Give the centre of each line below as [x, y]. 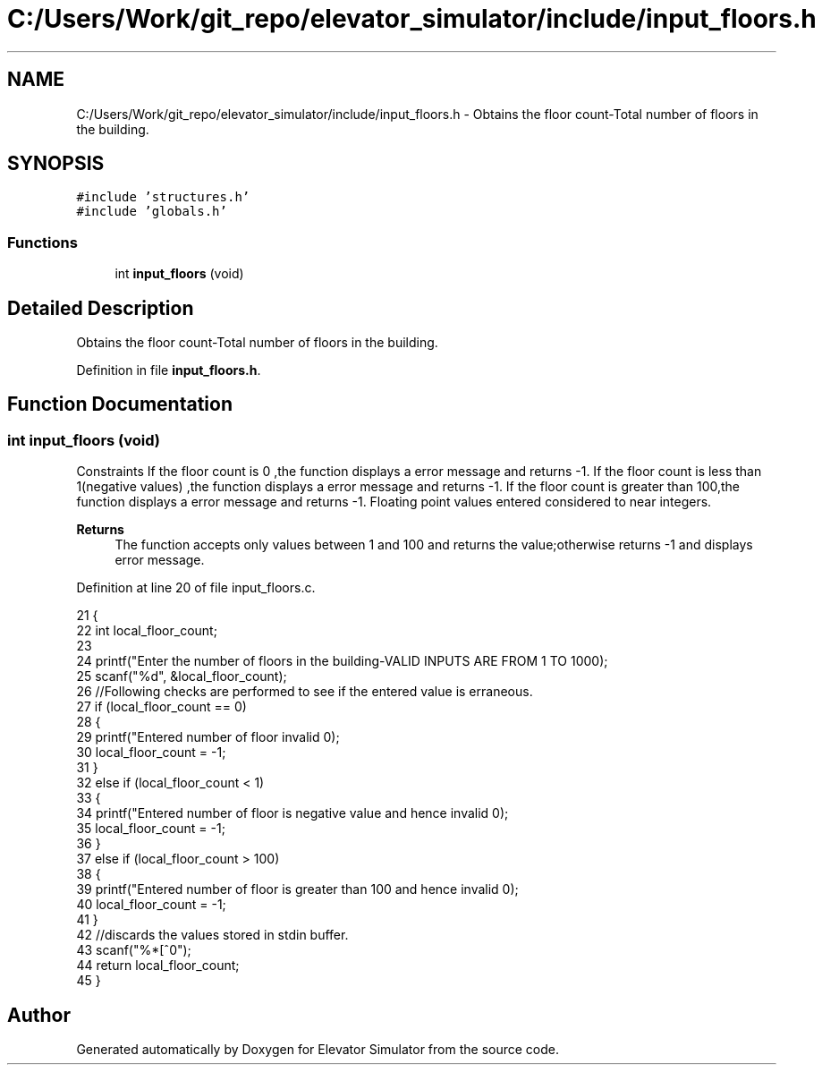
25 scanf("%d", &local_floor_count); [182, 676]
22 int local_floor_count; [147, 631]
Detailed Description [101, 308]
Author [39, 1015]
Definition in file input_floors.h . [169, 370]
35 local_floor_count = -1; [151, 829]
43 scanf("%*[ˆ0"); [134, 950]
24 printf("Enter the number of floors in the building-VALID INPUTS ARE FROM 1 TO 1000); [342, 661]
